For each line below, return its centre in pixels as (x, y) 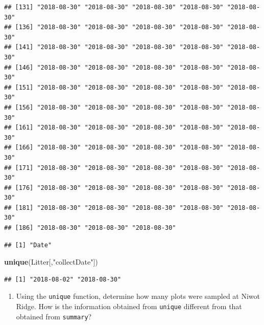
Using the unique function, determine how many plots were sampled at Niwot (138, 296)
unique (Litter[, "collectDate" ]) (51, 262)
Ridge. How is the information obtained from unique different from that (129, 306)
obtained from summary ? (54, 316)
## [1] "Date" (28, 245)
